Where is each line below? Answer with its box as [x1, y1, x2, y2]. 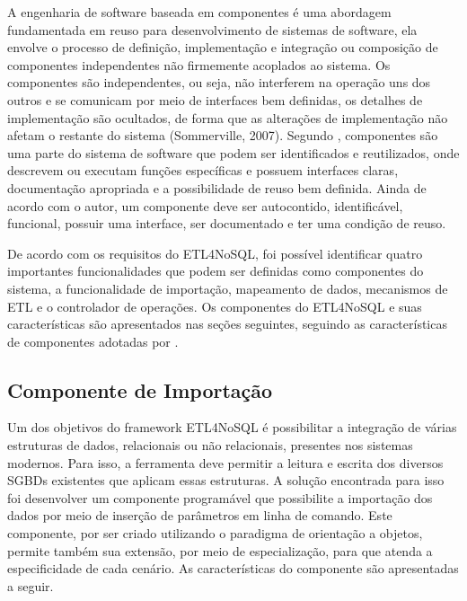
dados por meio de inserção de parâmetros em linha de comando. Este [7, 506, 392, 525]
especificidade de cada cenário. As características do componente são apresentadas [7, 559, 459, 578]
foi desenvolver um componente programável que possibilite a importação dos [7, 488, 433, 507]
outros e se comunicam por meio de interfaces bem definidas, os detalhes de [7, 90, 423, 109]
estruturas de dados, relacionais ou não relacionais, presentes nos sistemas [7, 436, 413, 455]
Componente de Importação [7, 376, 273, 403]
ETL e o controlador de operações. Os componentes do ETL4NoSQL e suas [7, 296, 422, 315]
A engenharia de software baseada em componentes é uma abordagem [7, 3, 392, 21]
